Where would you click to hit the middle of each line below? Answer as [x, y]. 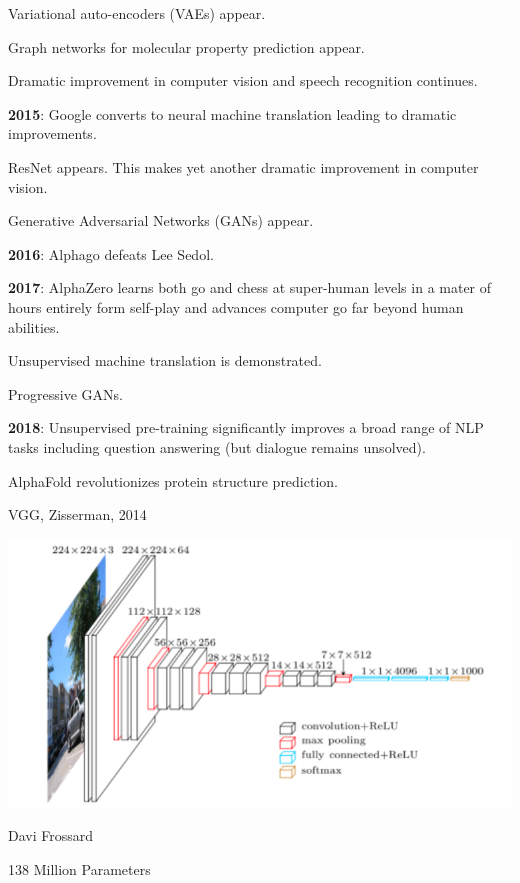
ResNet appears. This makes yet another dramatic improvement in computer [243, 166]
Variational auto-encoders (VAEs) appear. [137, 13]
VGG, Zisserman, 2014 [77, 514]
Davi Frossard [51, 835]
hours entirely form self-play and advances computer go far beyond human [236, 306]
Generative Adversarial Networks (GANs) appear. [161, 220]
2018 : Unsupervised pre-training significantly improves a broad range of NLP [246, 427]
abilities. [34, 326]
